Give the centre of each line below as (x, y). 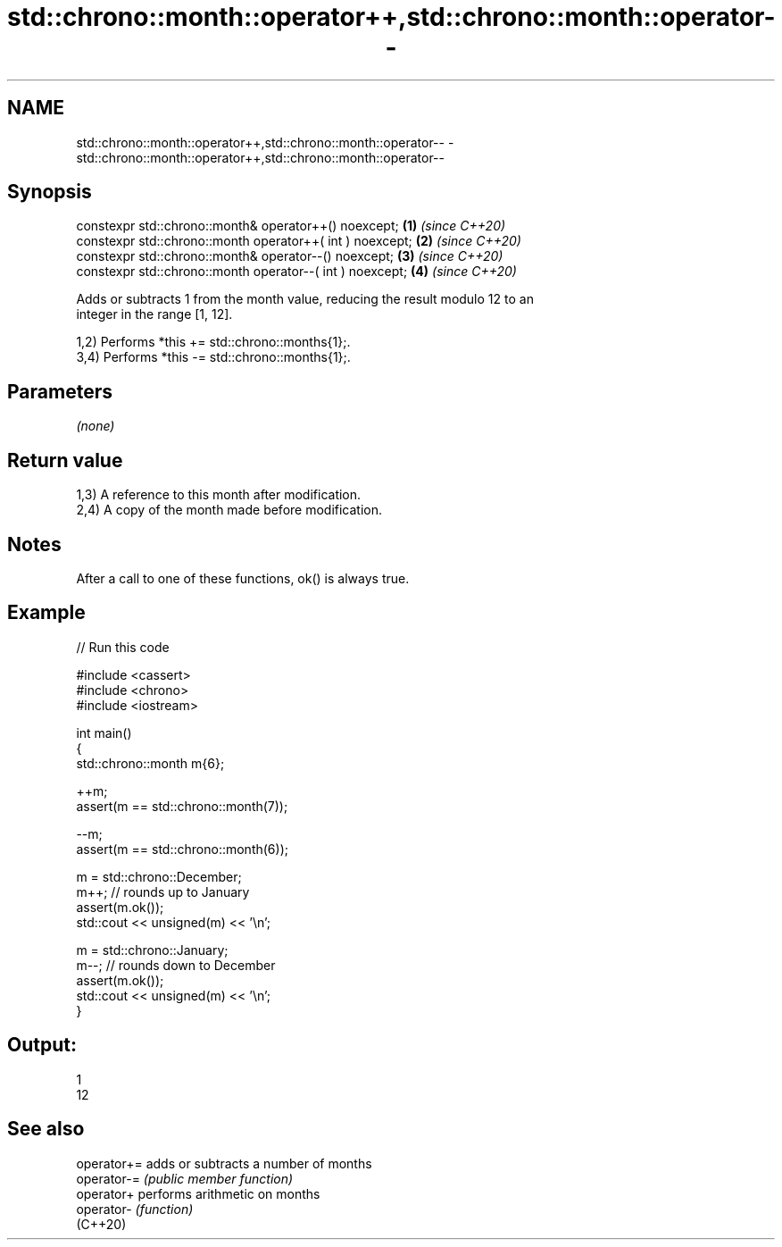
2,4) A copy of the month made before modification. (229, 510)
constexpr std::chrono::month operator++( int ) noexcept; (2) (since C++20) (299, 241)
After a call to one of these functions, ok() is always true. (243, 578)
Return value (65, 460)
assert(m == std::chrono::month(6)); (182, 849)
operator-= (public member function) (185, 1178)
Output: (42, 1045)
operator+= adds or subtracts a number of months (224, 1163)
